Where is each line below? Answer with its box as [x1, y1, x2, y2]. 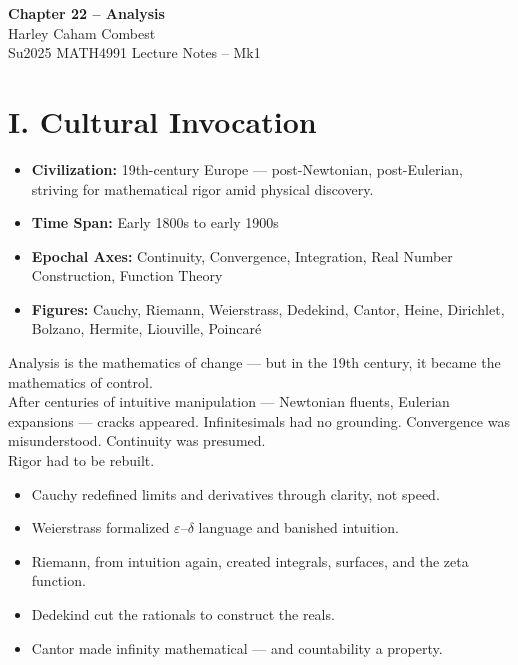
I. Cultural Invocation [8, 100, 317, 141]
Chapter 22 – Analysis [8, 3, 165, 23]
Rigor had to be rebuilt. [8, 450, 155, 471]
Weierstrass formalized [31, 517, 170, 538]
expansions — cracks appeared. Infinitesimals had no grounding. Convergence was [8, 410, 510, 431]
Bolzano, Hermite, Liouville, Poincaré [31, 318, 262, 339]
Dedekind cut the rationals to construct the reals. [31, 604, 335, 624]
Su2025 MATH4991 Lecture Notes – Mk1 [8, 42, 261, 63]
